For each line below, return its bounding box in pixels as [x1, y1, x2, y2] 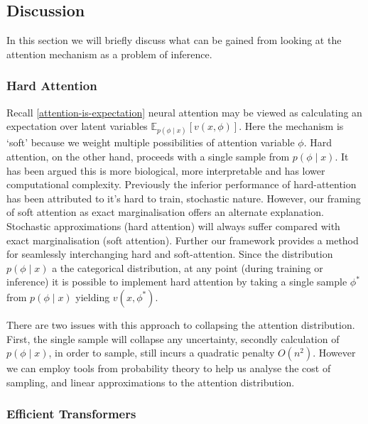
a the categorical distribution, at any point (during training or [52, 260, 323, 275]
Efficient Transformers [6, 405, 136, 423]
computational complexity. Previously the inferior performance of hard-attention [6, 177, 357, 192]
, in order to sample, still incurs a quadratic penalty [48, 345, 275, 360]
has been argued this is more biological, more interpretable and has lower [6, 163, 325, 178]
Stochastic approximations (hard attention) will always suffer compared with [6, 218, 340, 233]
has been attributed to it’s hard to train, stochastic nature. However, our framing [6, 190, 361, 205]
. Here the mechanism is [239, 119, 344, 134]
